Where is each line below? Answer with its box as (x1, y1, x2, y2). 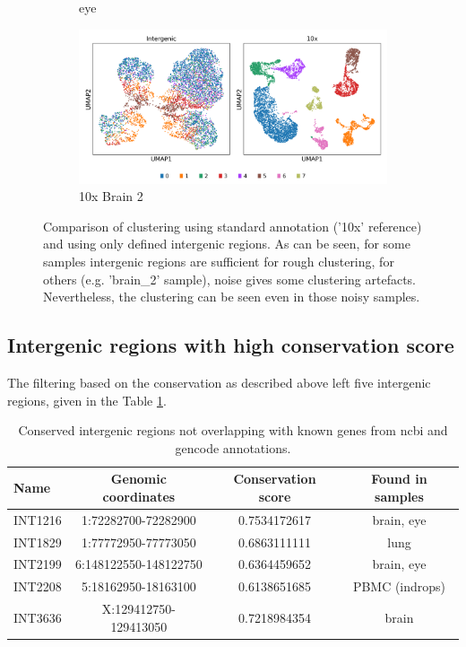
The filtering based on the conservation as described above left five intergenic (7, 372, 431, 391)
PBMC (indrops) (352, 577, 446, 596)
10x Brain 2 (79, 187, 143, 205)
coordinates (102, 486, 176, 505)
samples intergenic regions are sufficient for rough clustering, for (43, 251, 394, 270)
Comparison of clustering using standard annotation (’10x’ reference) (43, 216, 422, 235)
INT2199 (13, 555, 62, 573)
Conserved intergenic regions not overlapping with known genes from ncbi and (18, 421, 448, 440)
